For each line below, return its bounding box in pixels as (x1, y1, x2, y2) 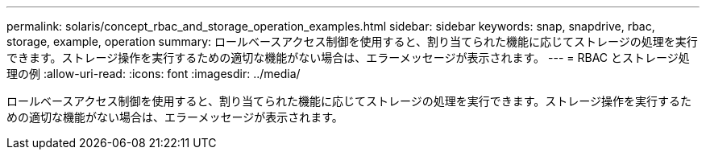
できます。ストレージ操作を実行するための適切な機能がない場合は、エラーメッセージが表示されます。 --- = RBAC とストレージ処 (6, 51, 690, 64)
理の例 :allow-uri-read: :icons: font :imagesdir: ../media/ (6, 67, 301, 80)
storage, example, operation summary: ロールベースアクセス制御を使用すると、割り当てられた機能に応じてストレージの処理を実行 (6, 35, 698, 48)
